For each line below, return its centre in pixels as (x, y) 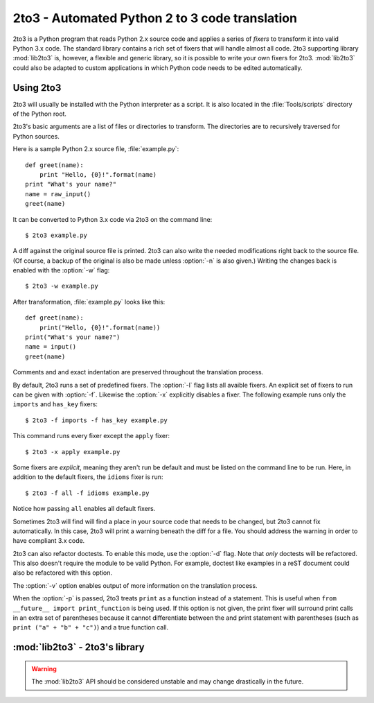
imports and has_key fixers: (55, 404)
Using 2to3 (37, 88)
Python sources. (36, 136)
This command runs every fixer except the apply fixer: (91, 436)
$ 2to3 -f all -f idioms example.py (87, 493)
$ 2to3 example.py (56, 235)
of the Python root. (40, 114)
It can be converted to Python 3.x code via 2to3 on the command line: (113, 219)
